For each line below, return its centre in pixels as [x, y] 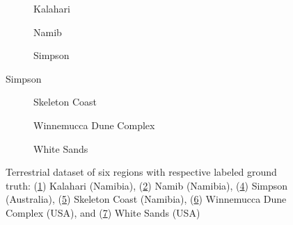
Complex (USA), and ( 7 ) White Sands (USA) [103, 212]
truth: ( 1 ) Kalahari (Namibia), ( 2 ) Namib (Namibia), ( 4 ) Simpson [147, 185]
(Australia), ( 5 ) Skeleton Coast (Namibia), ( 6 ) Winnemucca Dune [146, 199]
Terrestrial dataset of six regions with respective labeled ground [141, 172]
